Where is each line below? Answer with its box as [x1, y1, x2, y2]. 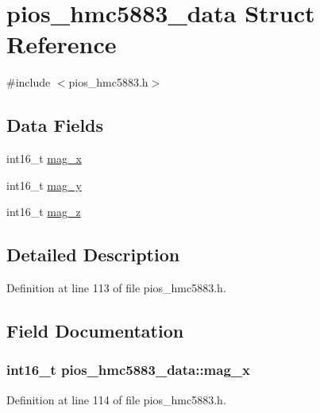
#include [6, 74, 51, 91]
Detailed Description [6, 242, 180, 267]
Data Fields [6, 113, 104, 137]
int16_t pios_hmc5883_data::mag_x [6, 360, 250, 380]
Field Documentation [6, 318, 184, 343]
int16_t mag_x [6, 150, 82, 167]
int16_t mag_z [6, 203, 81, 220]
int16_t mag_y [6, 176, 82, 193]
